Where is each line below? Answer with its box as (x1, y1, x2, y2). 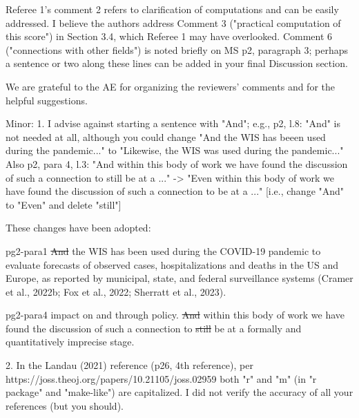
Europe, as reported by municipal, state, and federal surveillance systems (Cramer (6, 271, 353, 285)
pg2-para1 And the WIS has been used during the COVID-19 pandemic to (6, 243, 321, 258)
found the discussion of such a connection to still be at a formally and (6, 321, 302, 335)
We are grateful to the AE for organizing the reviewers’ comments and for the (6, 79, 335, 93)
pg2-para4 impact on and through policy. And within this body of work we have (6, 307, 345, 322)
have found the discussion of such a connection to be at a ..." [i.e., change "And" (6, 184, 345, 198)
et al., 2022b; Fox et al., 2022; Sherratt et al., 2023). (6, 284, 226, 298)
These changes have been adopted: (6, 220, 151, 235)
